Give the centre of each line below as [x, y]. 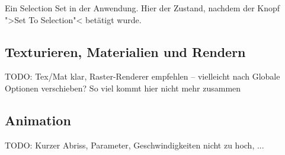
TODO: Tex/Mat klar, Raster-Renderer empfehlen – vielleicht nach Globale [142, 76]
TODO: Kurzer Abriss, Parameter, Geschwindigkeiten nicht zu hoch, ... [135, 145]
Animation [38, 120]
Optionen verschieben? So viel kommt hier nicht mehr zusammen [123, 88]
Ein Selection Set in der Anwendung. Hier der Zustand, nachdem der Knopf [142, 8]
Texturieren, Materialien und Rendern [125, 51]
